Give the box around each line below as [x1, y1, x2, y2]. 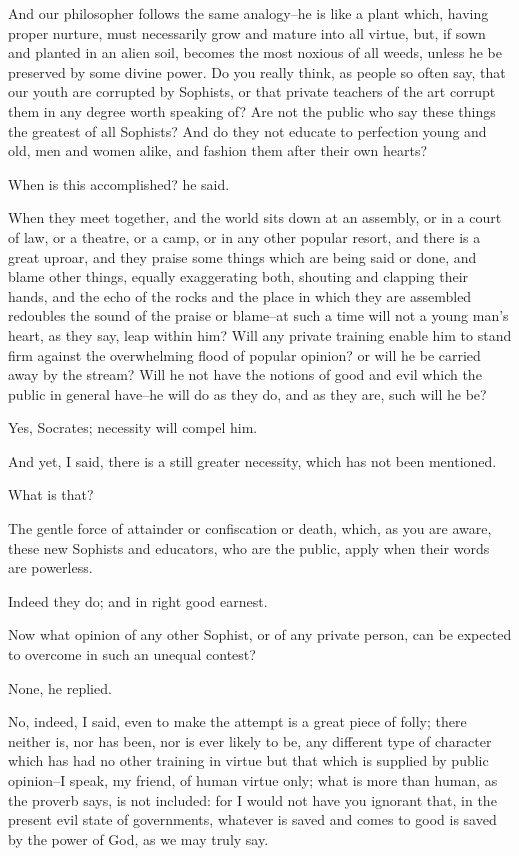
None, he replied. [8, 677, 112, 698]
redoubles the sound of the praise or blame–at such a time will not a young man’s [8, 305, 509, 326]
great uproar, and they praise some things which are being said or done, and [8, 246, 477, 267]
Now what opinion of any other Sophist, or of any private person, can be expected [8, 624, 512, 645]
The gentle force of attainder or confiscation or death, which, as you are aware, [8, 518, 492, 539]
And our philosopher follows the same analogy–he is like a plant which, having [8, 3, 489, 23]
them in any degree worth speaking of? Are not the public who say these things [8, 100, 496, 121]
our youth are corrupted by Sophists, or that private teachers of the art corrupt [8, 81, 496, 102]
